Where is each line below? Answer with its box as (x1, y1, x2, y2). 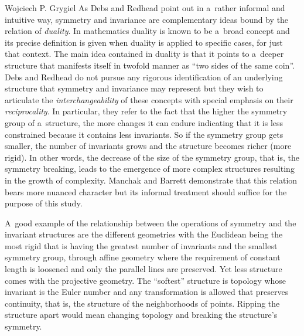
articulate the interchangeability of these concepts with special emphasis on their (5, 93, 293, 106)
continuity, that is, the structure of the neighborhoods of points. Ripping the (5, 297, 280, 309)
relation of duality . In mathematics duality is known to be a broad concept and (5, 25, 290, 37)
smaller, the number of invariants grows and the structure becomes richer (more (5, 140, 292, 152)
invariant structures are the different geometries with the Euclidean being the (5, 228, 283, 240)
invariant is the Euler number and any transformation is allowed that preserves (5, 286, 289, 298)
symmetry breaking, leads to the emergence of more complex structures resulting (5, 162, 295, 175)
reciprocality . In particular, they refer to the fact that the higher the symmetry (5, 105, 288, 117)
